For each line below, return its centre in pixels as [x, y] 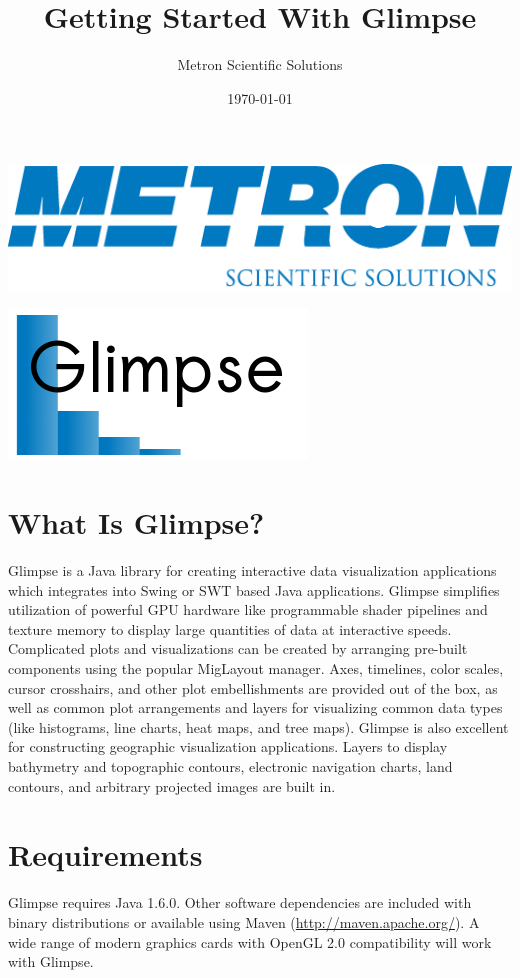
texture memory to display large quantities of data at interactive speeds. [230, 628]
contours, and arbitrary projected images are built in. [172, 785]
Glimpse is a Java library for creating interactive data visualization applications [252, 570]
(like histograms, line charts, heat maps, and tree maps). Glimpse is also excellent [258, 726]
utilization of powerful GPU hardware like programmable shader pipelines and [248, 609]
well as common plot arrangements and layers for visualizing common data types [255, 707]
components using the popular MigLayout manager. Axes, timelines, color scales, [256, 668]
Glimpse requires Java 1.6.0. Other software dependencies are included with [240, 902]
